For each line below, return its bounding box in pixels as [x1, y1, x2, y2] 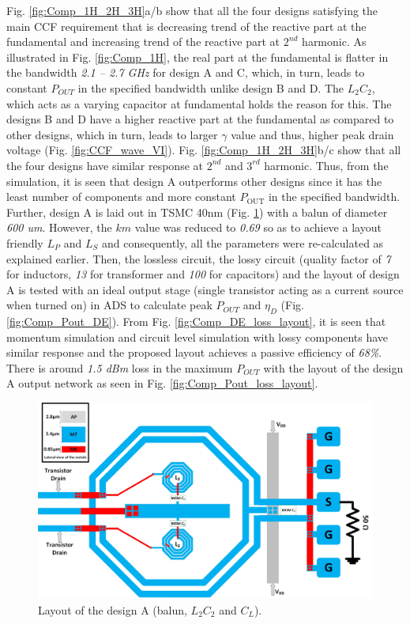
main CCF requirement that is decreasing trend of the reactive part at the [6, 17, 367, 34]
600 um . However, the [6, 219, 112, 236]
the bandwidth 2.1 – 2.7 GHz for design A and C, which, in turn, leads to [6, 64, 365, 81]
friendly [6, 234, 43, 251]
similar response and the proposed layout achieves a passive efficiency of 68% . [6, 344, 382, 361]
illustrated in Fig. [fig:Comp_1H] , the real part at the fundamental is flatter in [6, 48, 389, 65]
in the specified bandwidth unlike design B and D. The [77, 79, 344, 96]
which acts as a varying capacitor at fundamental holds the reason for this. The [6, 95, 392, 112]
